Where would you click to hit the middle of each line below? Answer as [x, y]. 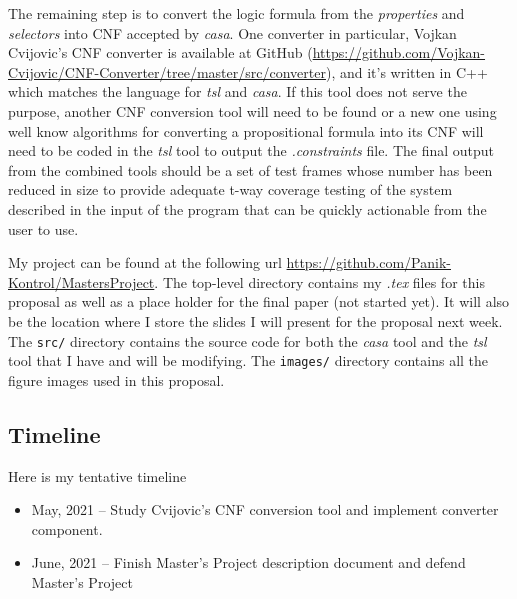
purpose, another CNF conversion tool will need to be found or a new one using [252, 110]
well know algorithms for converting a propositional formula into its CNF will [246, 130]
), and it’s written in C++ [406, 71]
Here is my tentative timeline [97, 475]
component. [67, 528]
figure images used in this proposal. [116, 379]
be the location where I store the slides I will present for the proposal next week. [255, 320]
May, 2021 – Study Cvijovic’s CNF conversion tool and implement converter [265, 509]
